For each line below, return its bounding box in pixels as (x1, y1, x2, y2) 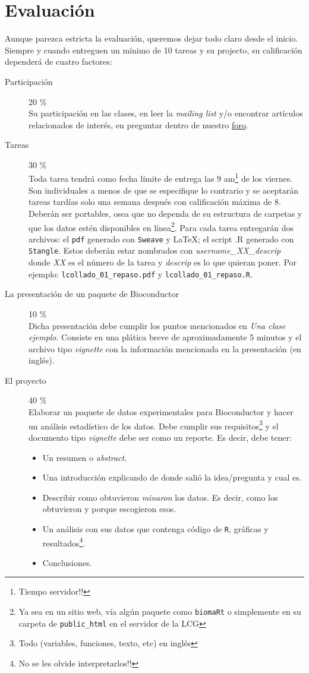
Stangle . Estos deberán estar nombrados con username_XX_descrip (29, 244, 281, 257)
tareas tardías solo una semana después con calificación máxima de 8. (29, 195, 281, 208)
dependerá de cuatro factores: (5, 55, 112, 68)
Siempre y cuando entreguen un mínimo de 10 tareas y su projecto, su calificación (5, 43, 302, 56)
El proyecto (5, 374, 46, 386)
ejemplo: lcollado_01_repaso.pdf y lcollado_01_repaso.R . (29, 267, 253, 280)
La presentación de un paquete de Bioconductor (5, 287, 179, 300)
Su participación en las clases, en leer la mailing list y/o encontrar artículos (29, 107, 303, 119)
